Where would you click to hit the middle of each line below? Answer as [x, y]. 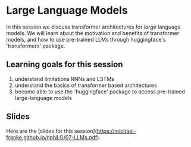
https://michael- [116, 131]
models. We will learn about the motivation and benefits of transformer [93, 33]
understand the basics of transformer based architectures [86, 85]
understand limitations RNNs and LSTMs [64, 79]
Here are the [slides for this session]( [51, 131]
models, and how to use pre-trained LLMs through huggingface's [86, 39]
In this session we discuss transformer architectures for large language [93, 27]
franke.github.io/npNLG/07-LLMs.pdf [52, 137]
